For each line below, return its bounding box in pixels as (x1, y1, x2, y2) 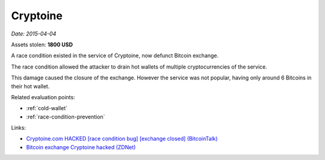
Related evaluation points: (11, 93, 75, 100)
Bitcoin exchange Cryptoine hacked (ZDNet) (26, 143, 136, 150)
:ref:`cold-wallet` (26, 105, 68, 112)
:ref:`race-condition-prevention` (26, 113, 105, 120)
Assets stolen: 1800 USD (11, 41, 73, 48)
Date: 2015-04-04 (11, 30, 57, 37)
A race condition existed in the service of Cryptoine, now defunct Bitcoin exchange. (11, 52, 219, 60)
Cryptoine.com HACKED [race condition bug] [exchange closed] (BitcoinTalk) (26, 135, 218, 143)
